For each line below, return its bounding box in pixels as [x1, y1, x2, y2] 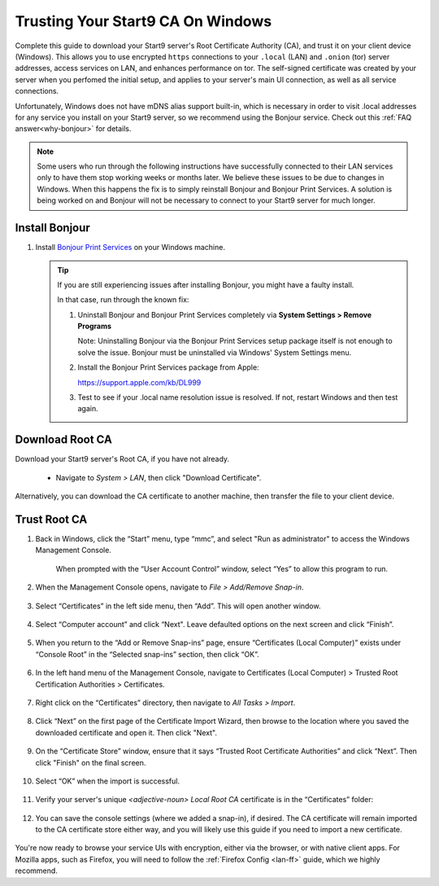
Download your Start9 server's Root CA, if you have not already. [15, 454, 230, 464]
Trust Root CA [15, 512, 88, 526]
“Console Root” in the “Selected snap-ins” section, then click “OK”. [35, 649, 259, 659]
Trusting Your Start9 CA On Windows [15, 12, 272, 30]
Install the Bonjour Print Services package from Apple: [77, 362, 259, 372]
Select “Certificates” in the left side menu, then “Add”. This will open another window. [35, 601, 321, 611]
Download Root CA [15, 432, 113, 447]
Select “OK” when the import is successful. [35, 776, 180, 786]
